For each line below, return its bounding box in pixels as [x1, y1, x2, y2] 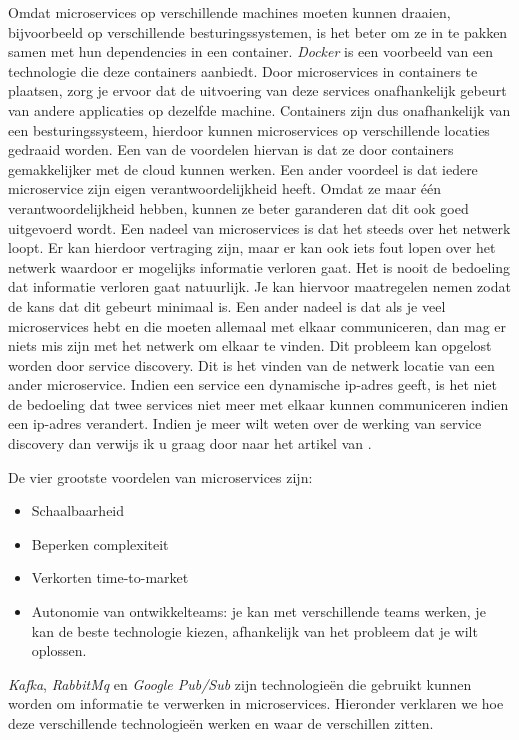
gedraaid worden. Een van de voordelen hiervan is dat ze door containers [8, 139, 454, 160]
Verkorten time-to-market [31, 567, 189, 588]
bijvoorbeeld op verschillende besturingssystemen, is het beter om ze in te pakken [8, 21, 508, 42]
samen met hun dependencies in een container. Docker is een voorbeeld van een [8, 41, 494, 62]
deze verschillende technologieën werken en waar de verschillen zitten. [8, 713, 434, 733]
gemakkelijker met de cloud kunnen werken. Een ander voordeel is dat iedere [8, 158, 478, 179]
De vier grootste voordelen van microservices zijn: [8, 466, 313, 487]
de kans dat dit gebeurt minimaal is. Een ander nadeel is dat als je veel [8, 295, 446, 316]
